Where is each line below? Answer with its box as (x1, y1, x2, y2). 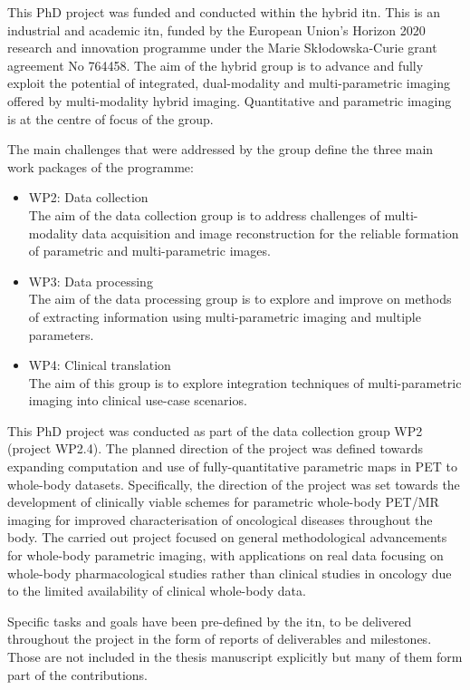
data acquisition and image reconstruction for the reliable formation (82, 223, 459, 242)
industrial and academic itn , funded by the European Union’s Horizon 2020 (7, 20, 426, 39)
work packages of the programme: (7, 157, 194, 176)
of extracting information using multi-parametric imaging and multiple (28, 306, 421, 326)
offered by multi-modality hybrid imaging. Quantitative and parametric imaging (7, 91, 452, 110)
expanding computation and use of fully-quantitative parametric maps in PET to (7, 457, 457, 476)
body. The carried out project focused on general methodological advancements (7, 528, 447, 547)
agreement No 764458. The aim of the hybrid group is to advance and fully (7, 55, 424, 74)
